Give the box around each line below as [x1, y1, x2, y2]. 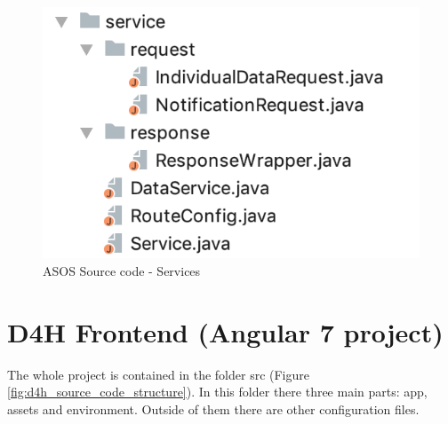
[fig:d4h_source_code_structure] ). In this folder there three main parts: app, [7, 382, 428, 401]
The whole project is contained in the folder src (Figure [7, 365, 310, 383]
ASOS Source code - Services [43, 261, 201, 279]
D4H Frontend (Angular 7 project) [7, 313, 444, 349]
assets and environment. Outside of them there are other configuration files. [7, 399, 420, 418]
